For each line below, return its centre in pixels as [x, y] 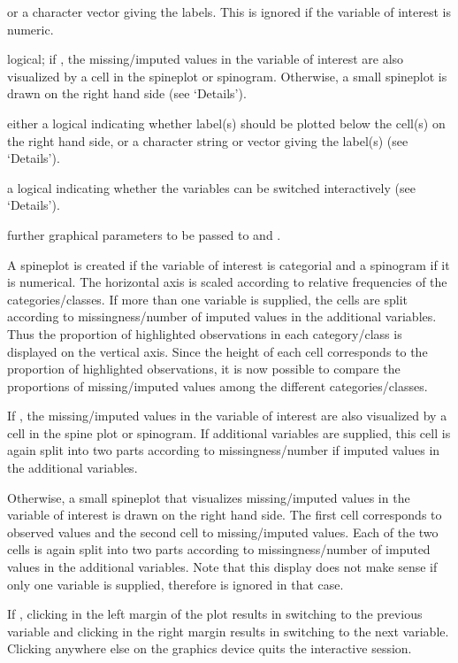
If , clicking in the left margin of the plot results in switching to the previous [215, 614]
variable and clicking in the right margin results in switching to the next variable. [228, 631]
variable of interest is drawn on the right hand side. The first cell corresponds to [225, 515]
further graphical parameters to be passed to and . [144, 234]
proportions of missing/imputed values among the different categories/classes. [218, 385]
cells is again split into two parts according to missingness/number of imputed [219, 549]
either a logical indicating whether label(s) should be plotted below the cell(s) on [226, 123]
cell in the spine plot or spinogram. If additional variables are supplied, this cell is [229, 432]
